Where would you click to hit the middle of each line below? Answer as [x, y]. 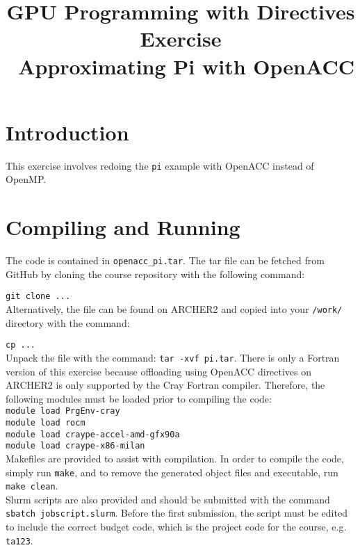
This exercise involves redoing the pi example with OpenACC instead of [160, 165]
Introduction [67, 132]
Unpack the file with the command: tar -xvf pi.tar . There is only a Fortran [173, 357]
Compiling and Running [123, 227]
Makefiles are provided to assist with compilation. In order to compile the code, [175, 458]
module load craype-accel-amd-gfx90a [93, 434]
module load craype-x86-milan [75, 446]
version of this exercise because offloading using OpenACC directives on [158, 371]
